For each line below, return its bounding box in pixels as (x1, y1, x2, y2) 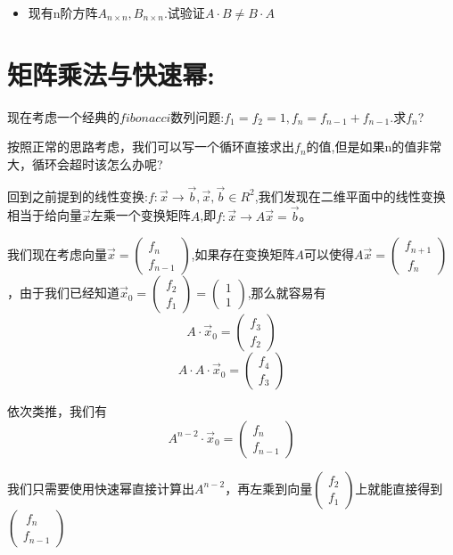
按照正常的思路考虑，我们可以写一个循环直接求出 (7, 137, 294, 156)
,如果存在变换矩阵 (191, 245, 295, 264)
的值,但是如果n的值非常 (306, 137, 442, 156)
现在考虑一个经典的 (7, 107, 119, 126)
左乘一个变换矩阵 (90, 206, 191, 224)
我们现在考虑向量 (7, 245, 107, 264)
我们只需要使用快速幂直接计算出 (7, 478, 194, 497)
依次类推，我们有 (7, 402, 107, 420)
